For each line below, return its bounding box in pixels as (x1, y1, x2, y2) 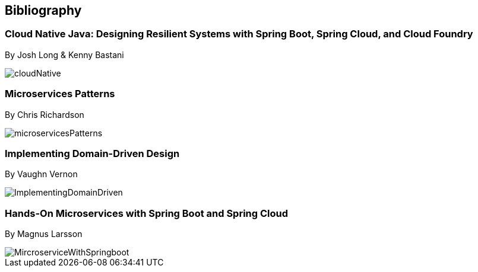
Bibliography (5, 3, 82, 18)
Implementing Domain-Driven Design (5, 147, 180, 159)
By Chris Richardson (5, 109, 84, 120)
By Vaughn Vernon (5, 169, 78, 180)
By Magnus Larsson (5, 229, 83, 239)
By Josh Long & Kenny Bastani (5, 49, 124, 60)
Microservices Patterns (5, 88, 115, 100)
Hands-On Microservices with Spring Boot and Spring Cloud (5, 207, 289, 219)
